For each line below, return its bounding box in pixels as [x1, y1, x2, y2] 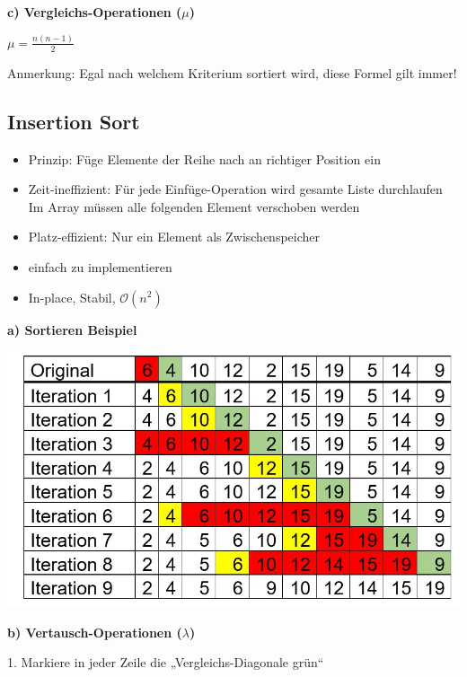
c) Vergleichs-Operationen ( [7, 3, 182, 21]
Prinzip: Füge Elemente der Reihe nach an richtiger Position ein [28, 149, 381, 168]
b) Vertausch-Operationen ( [7, 622, 182, 641]
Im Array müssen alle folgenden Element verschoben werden [28, 197, 360, 215]
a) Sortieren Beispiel [7, 320, 137, 338]
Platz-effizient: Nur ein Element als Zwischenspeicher [28, 227, 321, 246]
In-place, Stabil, [28, 287, 116, 306]
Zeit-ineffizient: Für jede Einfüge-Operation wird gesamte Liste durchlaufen [28, 180, 443, 198]
